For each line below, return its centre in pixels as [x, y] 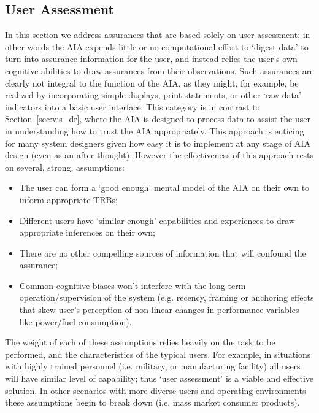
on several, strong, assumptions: [65, 167]
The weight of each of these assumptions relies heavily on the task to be [140, 342]
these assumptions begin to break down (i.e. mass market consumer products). [152, 402]
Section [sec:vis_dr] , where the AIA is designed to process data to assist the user [158, 119]
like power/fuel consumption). [75, 321]
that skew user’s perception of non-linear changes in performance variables [159, 310]
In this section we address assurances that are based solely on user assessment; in [158, 35]
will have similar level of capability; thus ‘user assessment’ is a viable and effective [159, 378]
